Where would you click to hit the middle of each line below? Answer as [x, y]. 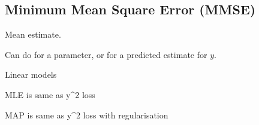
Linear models [31, 74]
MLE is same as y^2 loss [50, 94]
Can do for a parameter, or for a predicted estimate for [106, 54]
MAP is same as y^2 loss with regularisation [87, 115]
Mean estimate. [33, 34]
